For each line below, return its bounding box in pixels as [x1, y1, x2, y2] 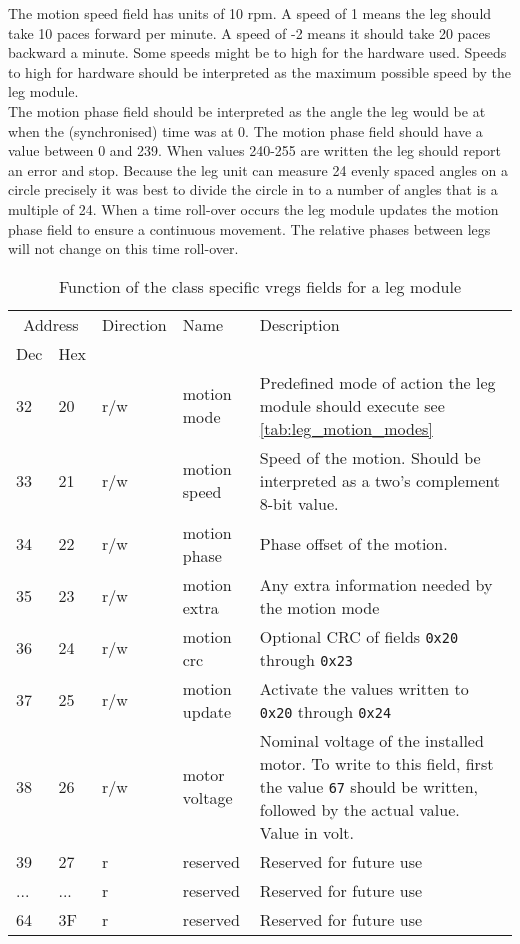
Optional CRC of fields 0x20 [259, 624, 459, 648]
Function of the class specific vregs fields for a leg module [58, 274, 462, 298]
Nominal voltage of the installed [259, 728, 484, 752]
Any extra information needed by [259, 572, 493, 596]
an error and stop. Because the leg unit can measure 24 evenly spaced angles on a [8, 159, 509, 180]
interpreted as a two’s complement [259, 468, 500, 492]
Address [23, 312, 79, 336]
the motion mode [259, 595, 380, 619]
